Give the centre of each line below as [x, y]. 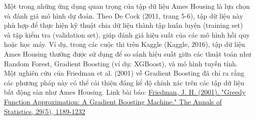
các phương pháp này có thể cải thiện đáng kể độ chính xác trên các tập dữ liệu [124, 82]
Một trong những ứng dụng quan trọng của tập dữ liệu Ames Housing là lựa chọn [127, 6]
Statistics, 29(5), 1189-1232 [45, 111]
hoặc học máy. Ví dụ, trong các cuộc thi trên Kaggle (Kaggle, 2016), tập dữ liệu [125, 44]
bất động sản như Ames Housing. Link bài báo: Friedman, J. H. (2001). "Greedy [125, 92]
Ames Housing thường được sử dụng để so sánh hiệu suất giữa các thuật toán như [127, 53]
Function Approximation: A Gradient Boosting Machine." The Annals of [113, 101]
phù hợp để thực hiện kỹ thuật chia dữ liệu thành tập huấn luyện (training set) [124, 25]
